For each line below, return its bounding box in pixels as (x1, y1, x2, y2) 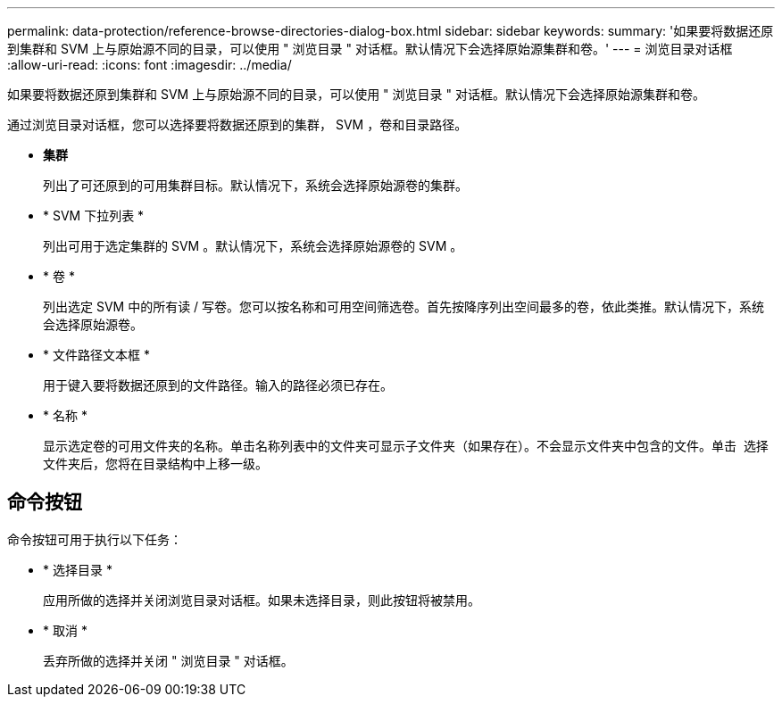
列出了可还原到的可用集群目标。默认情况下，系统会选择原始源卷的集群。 (43, 178, 468, 193)
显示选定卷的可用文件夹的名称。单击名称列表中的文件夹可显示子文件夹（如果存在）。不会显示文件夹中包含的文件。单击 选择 (43, 438, 769, 453)
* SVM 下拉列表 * (43, 208, 145, 223)
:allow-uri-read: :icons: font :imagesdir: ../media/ (7, 57, 292, 72)
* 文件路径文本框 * (43, 347, 150, 362)
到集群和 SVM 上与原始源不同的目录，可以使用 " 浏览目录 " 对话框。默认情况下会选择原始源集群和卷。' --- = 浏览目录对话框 (7, 41, 733, 56)
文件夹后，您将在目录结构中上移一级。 (43, 456, 268, 471)
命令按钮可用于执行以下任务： (7, 531, 182, 547)
